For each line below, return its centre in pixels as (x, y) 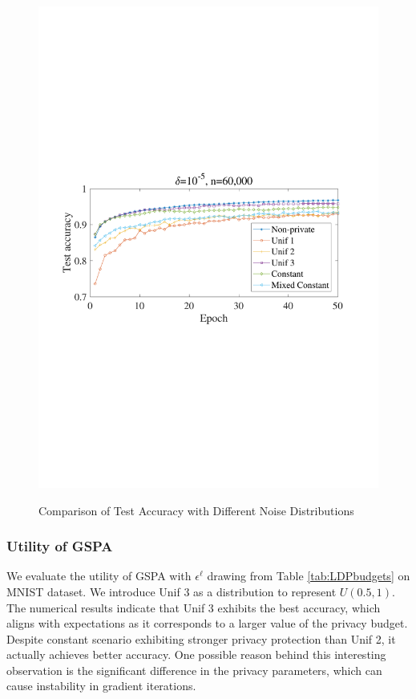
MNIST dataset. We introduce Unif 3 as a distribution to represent (172, 591)
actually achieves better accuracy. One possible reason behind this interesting (196, 654)
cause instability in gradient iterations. (101, 686)
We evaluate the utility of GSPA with (99, 576)
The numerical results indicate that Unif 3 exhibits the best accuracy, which (194, 607)
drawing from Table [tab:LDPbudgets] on (309, 576)
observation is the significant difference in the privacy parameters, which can (194, 670)
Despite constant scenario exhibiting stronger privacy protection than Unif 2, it (201, 638)
